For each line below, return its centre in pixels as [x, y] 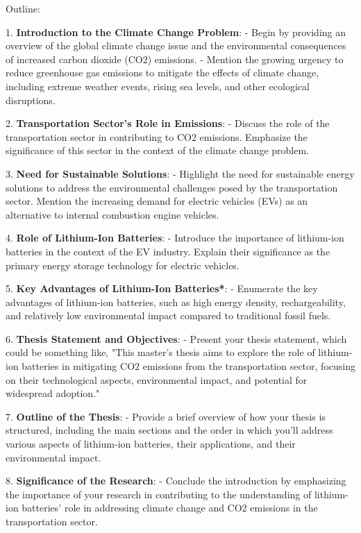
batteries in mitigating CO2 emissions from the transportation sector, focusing [188, 366]
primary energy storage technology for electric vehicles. [123, 265]
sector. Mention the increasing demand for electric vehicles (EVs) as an [157, 201]
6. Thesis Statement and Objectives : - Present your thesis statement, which [176, 338]
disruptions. [31, 100]
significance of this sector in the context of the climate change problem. [157, 150]
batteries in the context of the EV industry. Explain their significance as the [168, 251]
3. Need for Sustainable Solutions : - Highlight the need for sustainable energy [180, 173]
